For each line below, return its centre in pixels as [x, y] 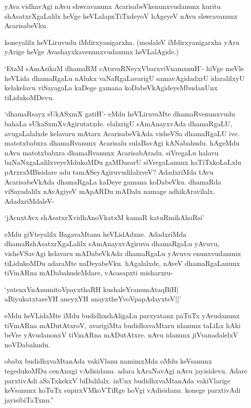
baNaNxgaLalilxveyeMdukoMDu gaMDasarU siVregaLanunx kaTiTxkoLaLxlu [123, 162]
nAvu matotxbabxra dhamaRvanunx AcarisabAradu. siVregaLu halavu [112, 152]
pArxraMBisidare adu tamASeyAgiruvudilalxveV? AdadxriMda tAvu [109, 171]
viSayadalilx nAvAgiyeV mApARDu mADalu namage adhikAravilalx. [110, 191]
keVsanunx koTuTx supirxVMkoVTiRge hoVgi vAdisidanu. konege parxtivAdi [123, 390]
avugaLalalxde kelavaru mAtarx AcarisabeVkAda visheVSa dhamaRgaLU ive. [122, 133]
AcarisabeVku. [26, 25]
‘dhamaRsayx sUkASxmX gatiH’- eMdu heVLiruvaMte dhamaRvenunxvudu [120, 114]
